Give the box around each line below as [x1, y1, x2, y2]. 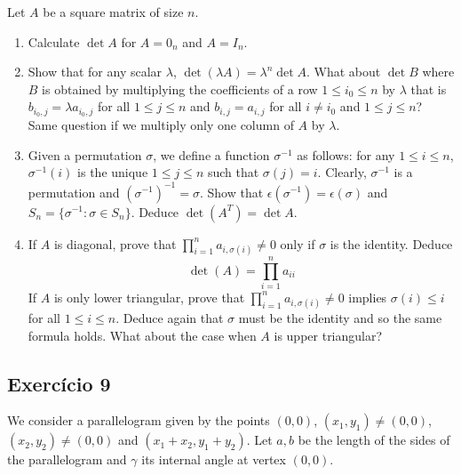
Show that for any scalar [28, 62, 163, 81]
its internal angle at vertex [141, 450, 286, 469]
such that [207, 163, 259, 181]
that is [410, 79, 447, 98]
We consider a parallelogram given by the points [7, 411, 270, 430]
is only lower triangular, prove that [53, 287, 245, 306]
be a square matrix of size [43, 3, 184, 20]
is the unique [77, 163, 148, 181]
